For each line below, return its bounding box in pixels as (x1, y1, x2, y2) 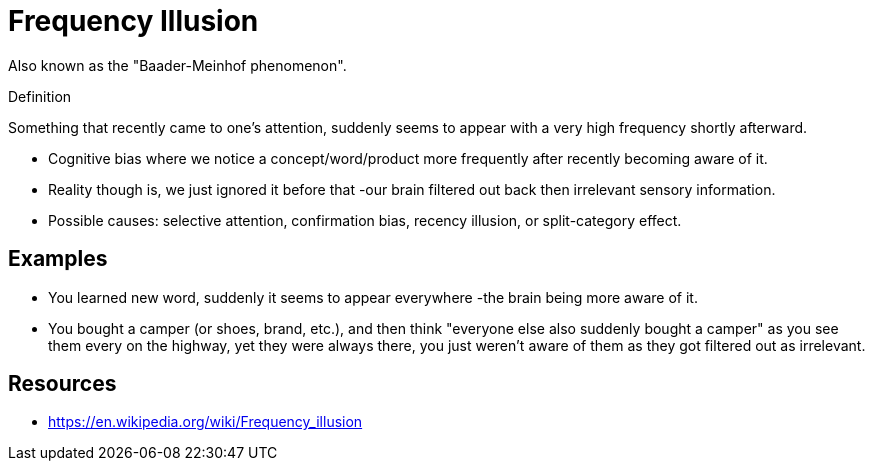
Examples (8, 246, 108, 272)
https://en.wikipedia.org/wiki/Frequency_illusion (48, 413, 363, 431)
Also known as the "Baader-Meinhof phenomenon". (8, 56, 347, 74)
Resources (8, 371, 117, 397)
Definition (8, 87, 72, 105)
